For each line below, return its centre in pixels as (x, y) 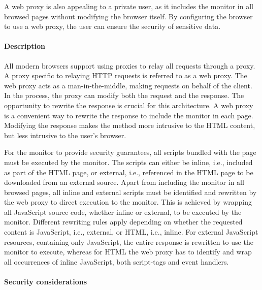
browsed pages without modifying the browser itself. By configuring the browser (128, 16)
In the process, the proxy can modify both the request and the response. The (124, 95)
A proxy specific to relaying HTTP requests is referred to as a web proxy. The (126, 75)
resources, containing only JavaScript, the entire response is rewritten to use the (129, 241)
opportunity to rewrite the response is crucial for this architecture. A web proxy (129, 105)
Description (25, 46)
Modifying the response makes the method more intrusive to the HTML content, (130, 125)
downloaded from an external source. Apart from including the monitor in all (124, 182)
